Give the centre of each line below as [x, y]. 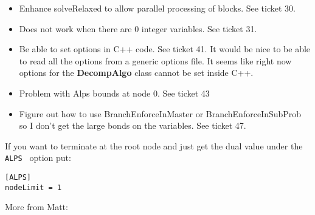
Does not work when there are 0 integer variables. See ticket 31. [138, 28]
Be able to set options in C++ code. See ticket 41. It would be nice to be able [165, 49]
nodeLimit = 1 [33, 187]
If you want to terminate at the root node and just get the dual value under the [154, 145]
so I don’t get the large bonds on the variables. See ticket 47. [133, 125]
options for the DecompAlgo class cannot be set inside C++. [136, 73]
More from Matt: [36, 207]
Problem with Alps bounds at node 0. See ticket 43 [114, 93]
